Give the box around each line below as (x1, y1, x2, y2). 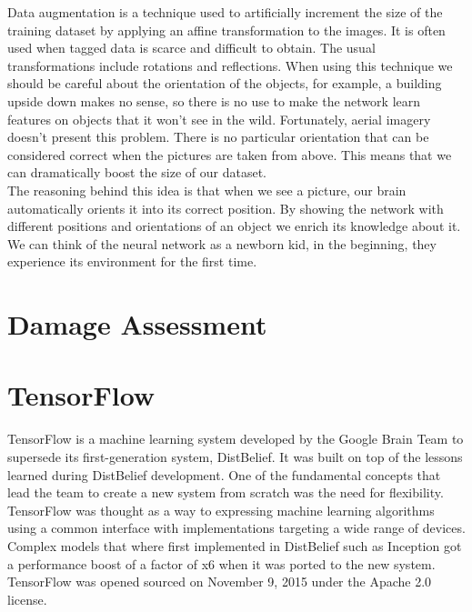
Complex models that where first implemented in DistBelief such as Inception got (7, 536, 462, 555)
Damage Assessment (7, 306, 267, 343)
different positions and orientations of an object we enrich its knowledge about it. (7, 216, 461, 236)
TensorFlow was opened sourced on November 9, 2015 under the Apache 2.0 (7, 572, 432, 591)
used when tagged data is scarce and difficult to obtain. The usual (7, 38, 376, 57)
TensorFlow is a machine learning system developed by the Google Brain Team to (7, 429, 464, 448)
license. (7, 589, 47, 608)
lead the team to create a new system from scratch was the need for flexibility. (7, 483, 444, 502)
